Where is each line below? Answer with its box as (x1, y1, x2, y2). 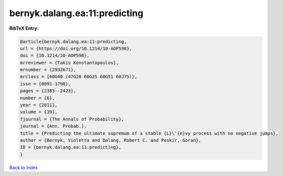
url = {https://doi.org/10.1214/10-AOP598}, (20, 45, 132, 51)
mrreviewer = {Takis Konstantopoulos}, (20, 60, 119, 66)
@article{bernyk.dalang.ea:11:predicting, (20, 38, 127, 44)
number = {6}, (20, 95, 55, 101)
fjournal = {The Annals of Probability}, (20, 116, 124, 122)
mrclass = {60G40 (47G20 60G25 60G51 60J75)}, (20, 74, 137, 80)
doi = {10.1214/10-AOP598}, (20, 53, 89, 58)
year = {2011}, (20, 102, 58, 108)
